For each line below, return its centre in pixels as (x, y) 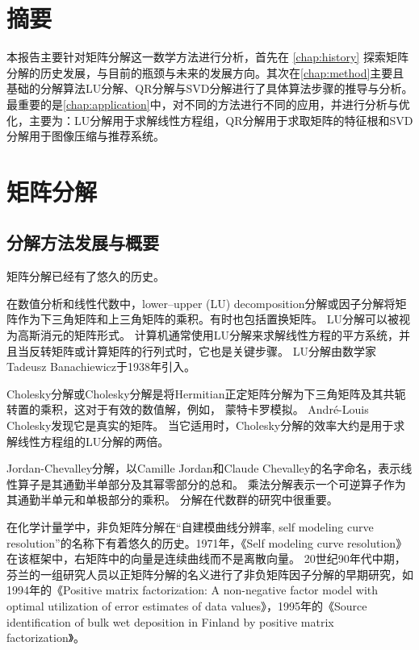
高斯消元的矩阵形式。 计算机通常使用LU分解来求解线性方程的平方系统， (208, 335)
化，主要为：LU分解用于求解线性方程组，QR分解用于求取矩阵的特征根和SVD (210, 120)
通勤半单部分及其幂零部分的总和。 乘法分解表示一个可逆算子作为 (234, 483)
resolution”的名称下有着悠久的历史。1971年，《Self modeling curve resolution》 (207, 542)
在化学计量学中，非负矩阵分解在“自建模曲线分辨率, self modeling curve (190, 526)
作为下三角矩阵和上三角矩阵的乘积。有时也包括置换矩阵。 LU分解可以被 (208, 319)
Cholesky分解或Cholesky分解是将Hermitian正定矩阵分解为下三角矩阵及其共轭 (206, 393)
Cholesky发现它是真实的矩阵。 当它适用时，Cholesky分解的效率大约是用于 (200, 425)
